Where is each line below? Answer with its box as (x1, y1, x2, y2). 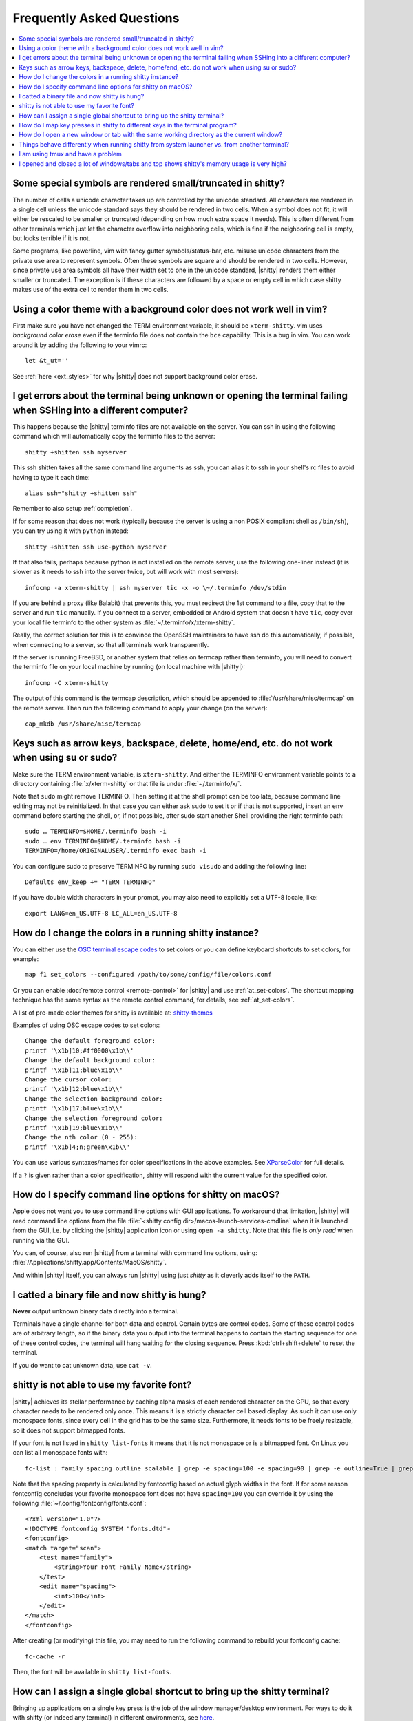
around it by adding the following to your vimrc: (12, 341, 147, 349)
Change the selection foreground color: (25, 1114, 163, 1122)
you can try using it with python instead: (12, 527, 129, 535)
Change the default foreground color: (25, 1037, 156, 1045)
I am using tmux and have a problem (19, 150, 122, 158)
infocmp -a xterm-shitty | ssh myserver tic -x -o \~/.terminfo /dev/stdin (25, 584, 286, 591)
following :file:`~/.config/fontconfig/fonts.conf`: (12, 1499, 147, 1508)
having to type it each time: (12, 473, 90, 481)
